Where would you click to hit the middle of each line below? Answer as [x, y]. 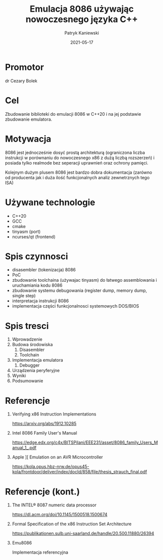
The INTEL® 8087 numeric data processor [54, 505]
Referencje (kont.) [43, 491]
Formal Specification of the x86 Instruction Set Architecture [72, 524]
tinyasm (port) [26, 231]
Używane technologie [50, 202]
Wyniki [19, 376]
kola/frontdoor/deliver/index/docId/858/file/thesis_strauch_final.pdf [80, 472]
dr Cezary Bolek [21, 81]
